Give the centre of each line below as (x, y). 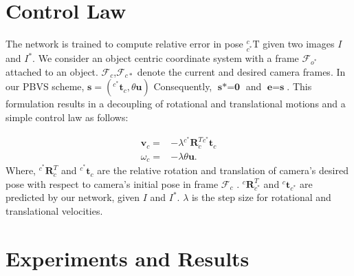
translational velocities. (54, 210)
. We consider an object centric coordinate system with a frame (166, 58)
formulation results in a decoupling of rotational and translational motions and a (176, 104)
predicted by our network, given (73, 197)
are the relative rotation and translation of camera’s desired (223, 170)
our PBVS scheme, (45, 86)
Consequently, (183, 86)
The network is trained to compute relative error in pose (124, 44)
